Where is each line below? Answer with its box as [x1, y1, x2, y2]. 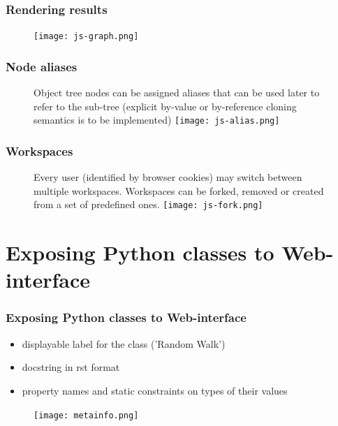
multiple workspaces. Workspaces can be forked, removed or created [34, 183, 324, 198]
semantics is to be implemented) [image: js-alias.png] [34, 112, 280, 127]
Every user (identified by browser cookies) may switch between [34, 170, 302, 184]
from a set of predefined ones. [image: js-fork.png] [34, 197, 263, 212]
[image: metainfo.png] [34, 410, 139, 420]
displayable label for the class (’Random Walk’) [22, 336, 226, 351]
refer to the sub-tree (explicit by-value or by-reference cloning [34, 98, 297, 113]
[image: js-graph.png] [34, 31, 139, 42]
